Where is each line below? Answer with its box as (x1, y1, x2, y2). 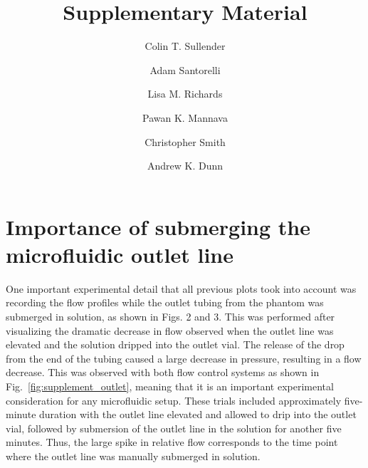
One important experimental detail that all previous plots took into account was (6, 281, 357, 296)
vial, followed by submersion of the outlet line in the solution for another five (6, 420, 342, 435)
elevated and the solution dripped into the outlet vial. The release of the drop (6, 337, 345, 352)
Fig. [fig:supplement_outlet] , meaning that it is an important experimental (6, 378, 334, 393)
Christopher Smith (144, 134, 226, 149)
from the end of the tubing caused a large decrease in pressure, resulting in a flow (6, 350, 362, 365)
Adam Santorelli (149, 62, 221, 77)
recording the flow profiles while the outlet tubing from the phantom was (6, 295, 324, 310)
